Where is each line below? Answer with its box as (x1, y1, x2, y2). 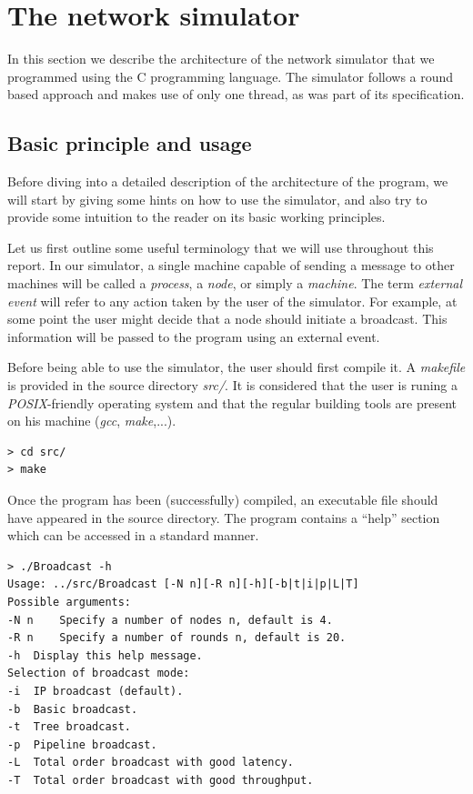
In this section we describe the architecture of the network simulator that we (7, 49, 435, 68)
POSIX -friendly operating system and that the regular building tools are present (7, 393, 458, 412)
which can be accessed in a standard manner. (7, 526, 259, 545)
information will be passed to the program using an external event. (7, 327, 380, 346)
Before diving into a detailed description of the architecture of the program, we (7, 172, 448, 191)
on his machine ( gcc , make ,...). (7, 411, 176, 430)
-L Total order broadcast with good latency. (7, 756, 294, 769)
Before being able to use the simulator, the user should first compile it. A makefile (7, 357, 466, 377)
